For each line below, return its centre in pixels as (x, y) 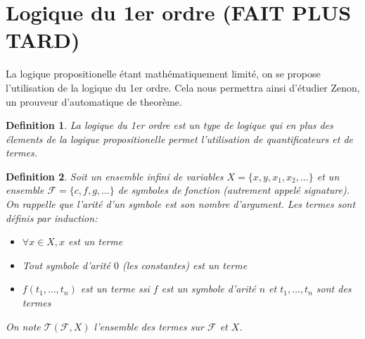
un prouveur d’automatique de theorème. (94, 101)
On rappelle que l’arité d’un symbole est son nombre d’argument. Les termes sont (181, 204)
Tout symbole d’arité (66, 265)
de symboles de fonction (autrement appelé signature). (233, 190)
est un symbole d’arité (209, 289)
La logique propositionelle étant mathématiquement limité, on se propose (163, 74)
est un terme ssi (115, 289)
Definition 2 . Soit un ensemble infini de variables (115, 176)
